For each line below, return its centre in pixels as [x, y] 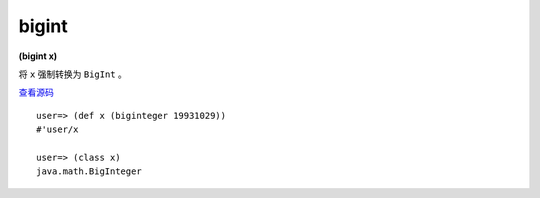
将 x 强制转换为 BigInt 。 [72, 74]
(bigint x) [38, 56]
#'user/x [57, 129]
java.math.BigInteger [89, 171]
